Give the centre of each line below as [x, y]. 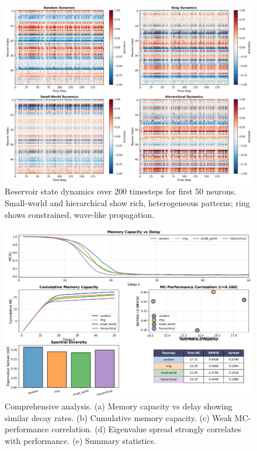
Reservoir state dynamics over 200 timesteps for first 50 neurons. [121, 191]
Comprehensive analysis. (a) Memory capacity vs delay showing [119, 406]
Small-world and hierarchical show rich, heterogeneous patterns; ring [127, 202]
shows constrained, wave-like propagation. [79, 214]
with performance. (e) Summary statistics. [80, 440]
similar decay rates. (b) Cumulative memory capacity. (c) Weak [119, 417]
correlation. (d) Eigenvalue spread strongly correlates [146, 429]
